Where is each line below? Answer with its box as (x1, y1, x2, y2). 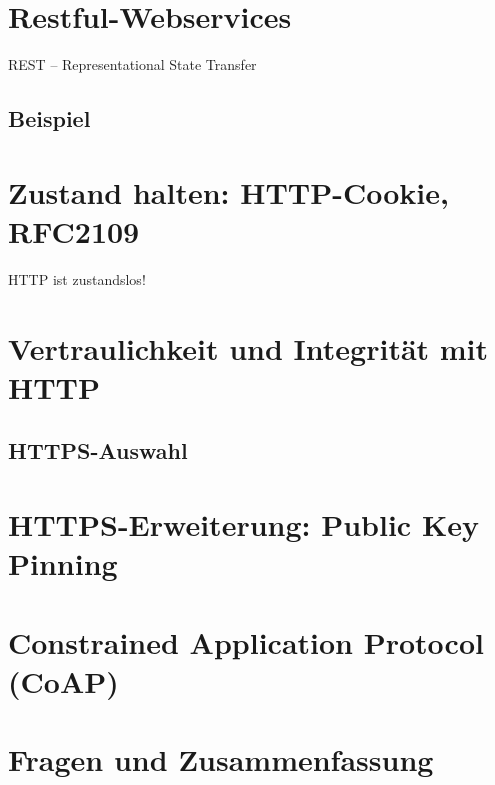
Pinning (8, 543, 118, 584)
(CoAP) (8, 660, 119, 701)
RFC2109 (8, 210, 140, 251)
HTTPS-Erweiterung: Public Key (8, 503, 479, 544)
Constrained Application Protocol (8, 621, 484, 662)
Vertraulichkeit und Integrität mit (8, 327, 489, 368)
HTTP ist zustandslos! (8, 268, 146, 289)
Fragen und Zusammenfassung (8, 739, 434, 780)
